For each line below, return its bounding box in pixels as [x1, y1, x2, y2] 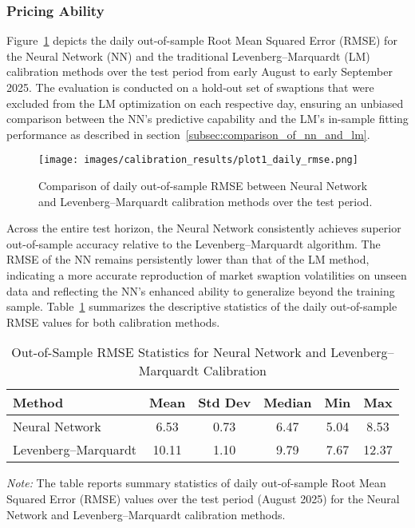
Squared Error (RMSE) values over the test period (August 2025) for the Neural [6, 490, 400, 506]
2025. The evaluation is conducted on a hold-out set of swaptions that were [6, 79, 374, 95]
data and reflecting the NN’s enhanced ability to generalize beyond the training [6, 282, 395, 299]
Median [263, 393, 312, 412]
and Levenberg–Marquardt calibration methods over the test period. [38, 193, 373, 209]
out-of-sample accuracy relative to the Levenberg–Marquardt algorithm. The [6, 235, 381, 252]
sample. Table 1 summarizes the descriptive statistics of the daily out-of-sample [6, 298, 397, 315]
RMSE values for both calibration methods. [6, 313, 220, 330]
